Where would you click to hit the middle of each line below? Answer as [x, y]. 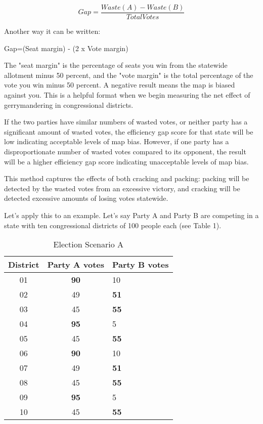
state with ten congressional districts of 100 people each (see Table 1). [113, 225]
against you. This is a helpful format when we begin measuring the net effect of [127, 95]
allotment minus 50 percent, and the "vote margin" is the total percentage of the [129, 75]
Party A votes [76, 265]
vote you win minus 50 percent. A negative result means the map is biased [120, 85]
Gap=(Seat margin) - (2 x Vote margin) [66, 48]
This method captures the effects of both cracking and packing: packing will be [127, 178]
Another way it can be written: [52, 31]
